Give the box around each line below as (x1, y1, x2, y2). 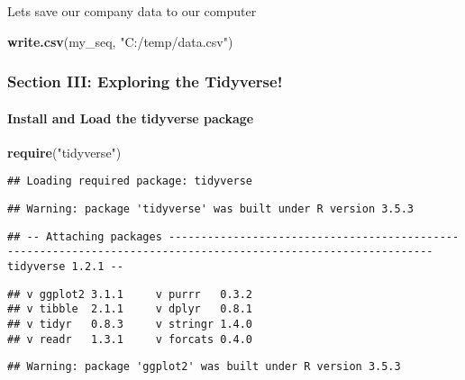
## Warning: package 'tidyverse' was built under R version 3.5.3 (7, 203, 415, 216)
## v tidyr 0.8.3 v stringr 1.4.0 (7, 318, 253, 331)
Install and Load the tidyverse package (7, 108, 254, 127)
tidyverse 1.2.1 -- (7, 260, 123, 274)
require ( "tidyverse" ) (7, 142, 122, 161)
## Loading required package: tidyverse (7, 175, 253, 188)
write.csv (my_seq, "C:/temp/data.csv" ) (7, 32, 233, 50)
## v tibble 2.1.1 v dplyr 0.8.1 (7, 303, 253, 316)
